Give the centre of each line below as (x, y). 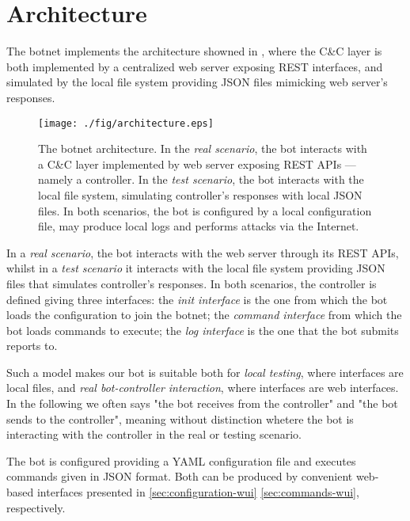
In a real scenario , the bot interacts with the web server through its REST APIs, (203, 252)
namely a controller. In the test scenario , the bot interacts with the (201, 179)
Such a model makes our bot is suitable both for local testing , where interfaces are (205, 372)
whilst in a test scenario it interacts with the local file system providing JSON (196, 268)
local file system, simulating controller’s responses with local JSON (200, 194)
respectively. (36, 507)
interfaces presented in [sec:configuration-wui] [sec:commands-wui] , (198, 492)
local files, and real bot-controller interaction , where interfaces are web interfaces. (203, 388)
